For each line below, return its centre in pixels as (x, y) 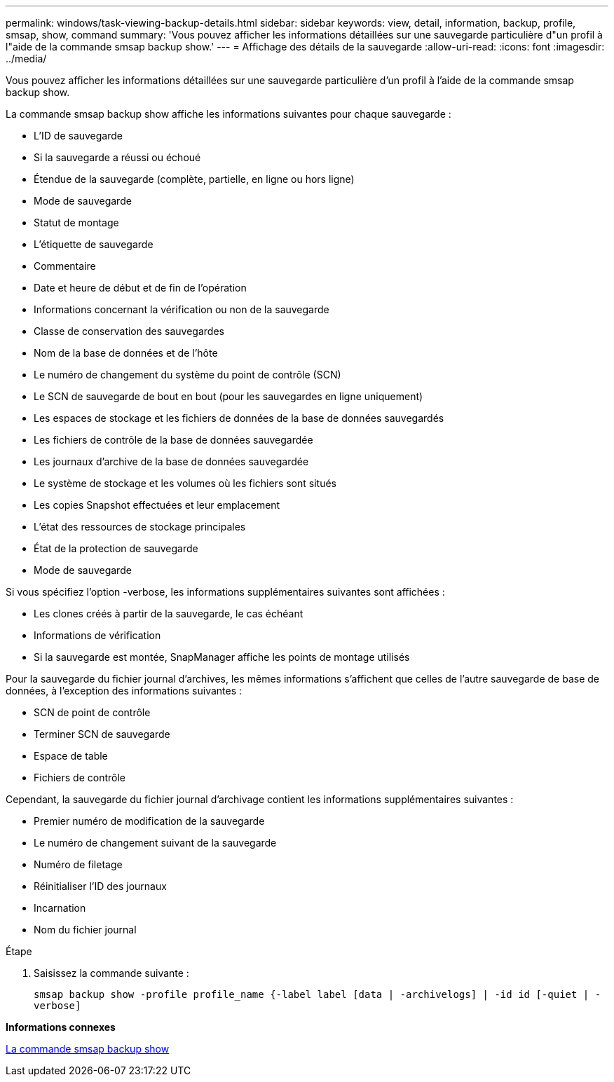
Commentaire (65, 266)
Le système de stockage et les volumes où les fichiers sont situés (185, 483)
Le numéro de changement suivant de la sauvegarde (155, 843)
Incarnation (60, 908)
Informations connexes (61, 1027)
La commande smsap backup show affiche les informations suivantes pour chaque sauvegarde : (228, 114)
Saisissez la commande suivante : (111, 973)
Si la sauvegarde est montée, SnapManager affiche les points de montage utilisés (222, 657)
